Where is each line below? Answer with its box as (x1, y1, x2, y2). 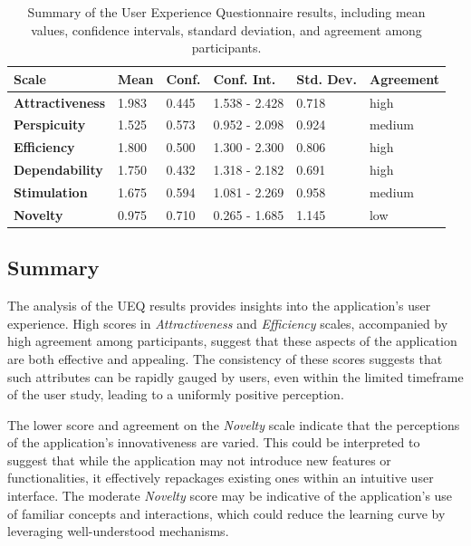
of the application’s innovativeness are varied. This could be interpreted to (7, 433, 420, 452)
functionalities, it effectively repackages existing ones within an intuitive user (7, 468, 434, 487)
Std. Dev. (296, 69, 357, 88)
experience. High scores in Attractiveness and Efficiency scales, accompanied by (7, 313, 448, 332)
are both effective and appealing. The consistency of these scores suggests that (7, 349, 443, 368)
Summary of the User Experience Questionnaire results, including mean (27, 3, 426, 21)
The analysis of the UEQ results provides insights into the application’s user (7, 296, 431, 315)
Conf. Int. (213, 69, 276, 88)
